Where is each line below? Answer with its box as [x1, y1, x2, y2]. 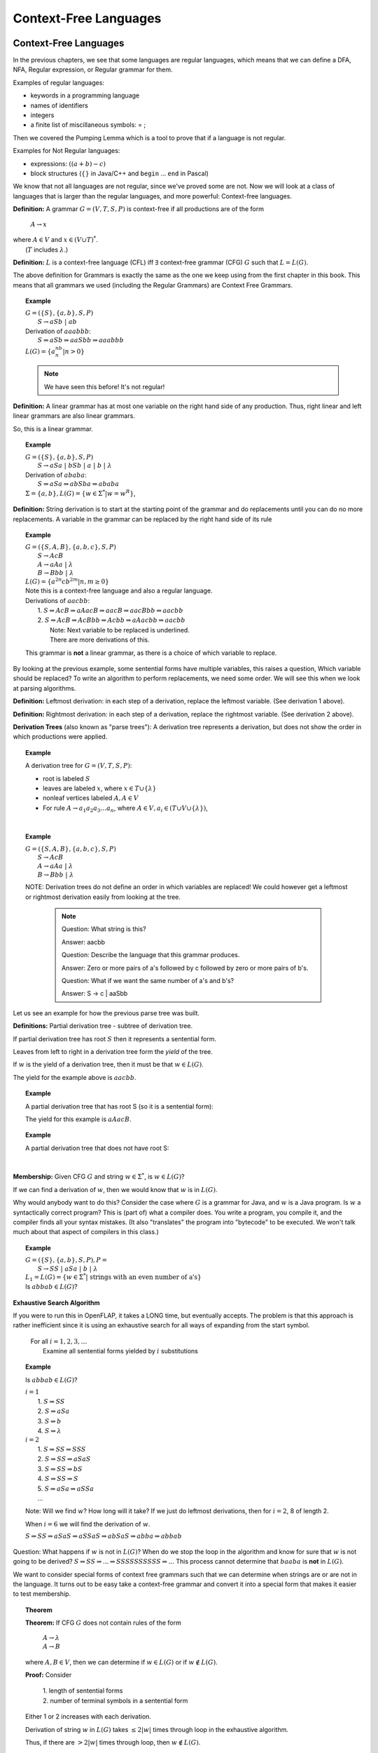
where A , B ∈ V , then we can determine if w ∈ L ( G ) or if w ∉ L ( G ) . [25, 1658, 218, 1666]
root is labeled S [43, 774, 90, 783]
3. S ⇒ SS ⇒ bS [37, 1464, 83, 1473]
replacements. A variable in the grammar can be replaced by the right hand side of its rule [13, 515, 272, 523]
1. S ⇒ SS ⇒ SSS [37, 1445, 86, 1453]
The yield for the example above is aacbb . [13, 1073, 136, 1081]
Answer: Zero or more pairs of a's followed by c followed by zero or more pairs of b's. [62, 963, 309, 972]
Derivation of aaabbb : [25, 327, 91, 335]
